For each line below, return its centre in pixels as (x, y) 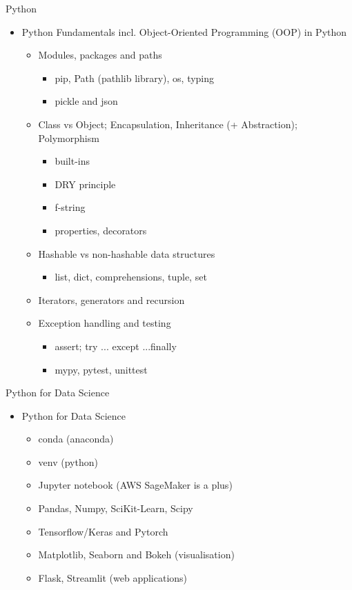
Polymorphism (69, 138)
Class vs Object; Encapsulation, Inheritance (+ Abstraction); (168, 124)
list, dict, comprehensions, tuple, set (131, 277)
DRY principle (85, 184)
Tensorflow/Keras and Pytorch (103, 531)
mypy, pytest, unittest (101, 369)
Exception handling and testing (105, 323)
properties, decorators (101, 230)
